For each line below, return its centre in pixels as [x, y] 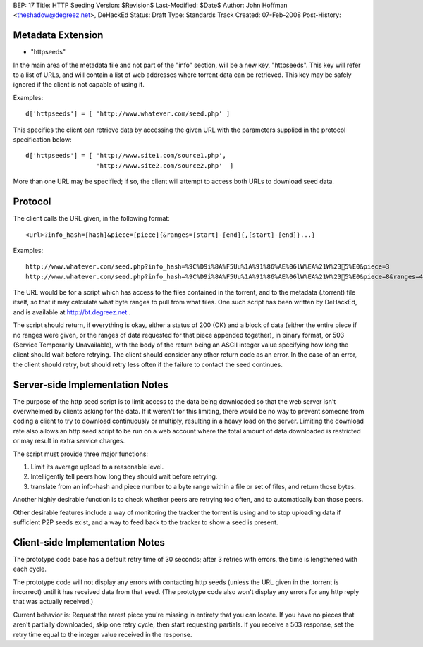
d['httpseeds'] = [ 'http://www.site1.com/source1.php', [126, 156]
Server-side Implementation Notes [91, 384]
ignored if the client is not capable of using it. [79, 85]
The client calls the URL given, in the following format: [92, 218]
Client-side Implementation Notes [89, 542]
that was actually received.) [53, 602]
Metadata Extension [58, 35]
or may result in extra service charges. [69, 441]
